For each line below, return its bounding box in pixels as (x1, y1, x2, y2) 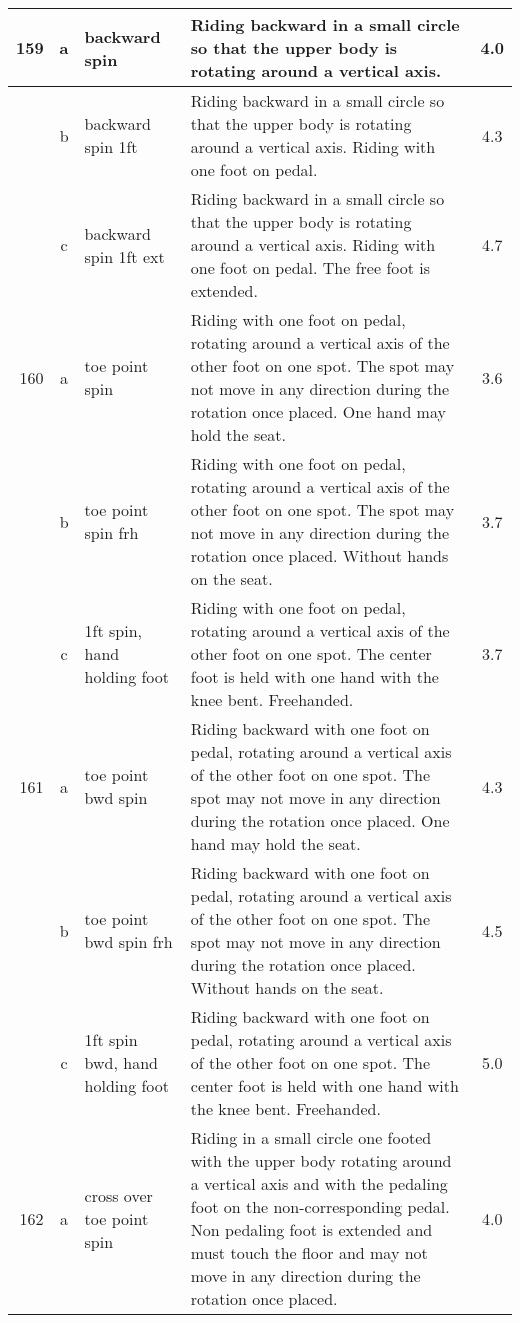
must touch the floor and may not (190, 1241, 428, 1264)
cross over (84, 1183, 153, 1207)
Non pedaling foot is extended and (190, 1218, 433, 1241)
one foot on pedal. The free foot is (190, 256, 431, 279)
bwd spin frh (84, 930, 173, 953)
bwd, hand (84, 1051, 158, 1074)
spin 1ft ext (84, 244, 165, 268)
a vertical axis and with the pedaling (190, 1172, 448, 1195)
